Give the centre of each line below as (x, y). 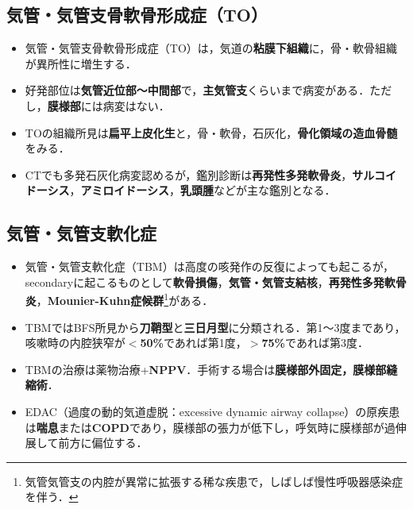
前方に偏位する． (103, 443)
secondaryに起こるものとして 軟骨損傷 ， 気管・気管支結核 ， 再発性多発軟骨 (216, 281)
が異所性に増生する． (81, 63)
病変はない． (136, 105)
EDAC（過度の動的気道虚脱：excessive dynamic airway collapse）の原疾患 (212, 411)
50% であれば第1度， (193, 343)
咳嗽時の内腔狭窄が (75, 343)
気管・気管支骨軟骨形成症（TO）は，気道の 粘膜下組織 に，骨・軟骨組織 (211, 48)
